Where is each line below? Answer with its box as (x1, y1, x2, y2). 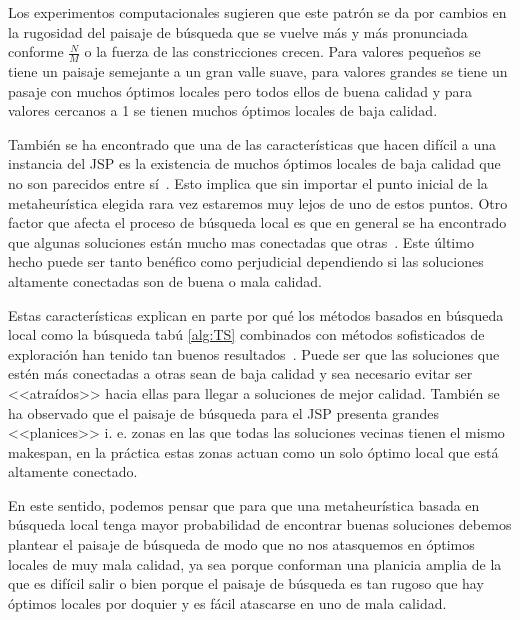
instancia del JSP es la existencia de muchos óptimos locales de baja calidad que (8, 153, 501, 174)
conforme (8, 41, 64, 62)
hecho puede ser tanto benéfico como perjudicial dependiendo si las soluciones (8, 251, 484, 272)
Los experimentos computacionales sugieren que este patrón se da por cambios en (8, 2, 507, 22)
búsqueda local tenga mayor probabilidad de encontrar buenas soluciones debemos (8, 514, 512, 535)
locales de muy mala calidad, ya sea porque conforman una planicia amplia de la (8, 553, 502, 574)
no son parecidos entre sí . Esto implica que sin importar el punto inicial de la (8, 172, 488, 193)
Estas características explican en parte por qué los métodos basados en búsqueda (8, 304, 504, 325)
